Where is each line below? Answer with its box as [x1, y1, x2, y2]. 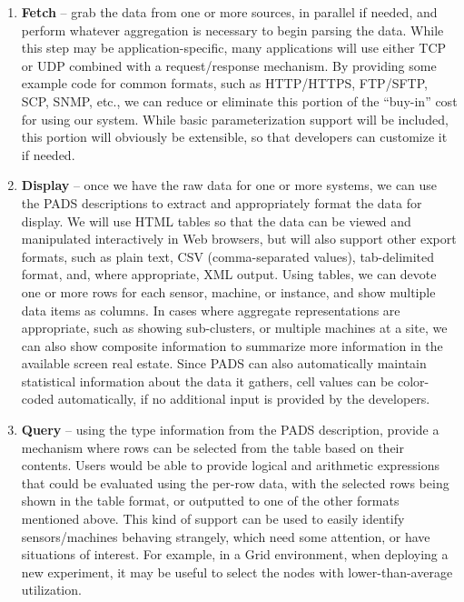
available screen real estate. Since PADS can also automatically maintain [21, 354, 427, 373]
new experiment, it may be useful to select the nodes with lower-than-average [21, 562, 453, 581]
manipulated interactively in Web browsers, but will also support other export [21, 229, 457, 248]
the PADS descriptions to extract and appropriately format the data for [21, 193, 422, 212]
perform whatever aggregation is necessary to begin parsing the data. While [21, 20, 444, 39]
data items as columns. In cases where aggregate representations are [21, 300, 400, 319]
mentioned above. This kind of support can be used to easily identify [21, 509, 405, 528]
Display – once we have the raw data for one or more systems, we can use [21, 176, 438, 195]
